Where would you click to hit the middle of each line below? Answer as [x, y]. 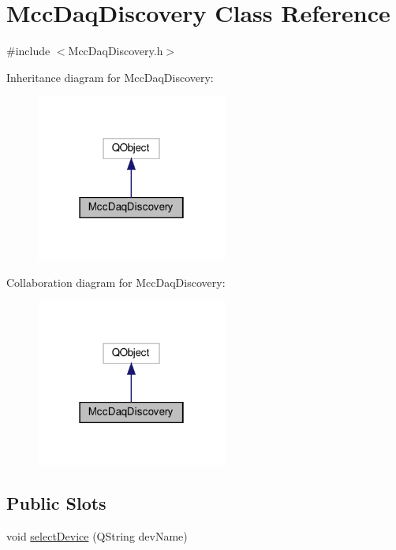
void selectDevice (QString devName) [97, 536]
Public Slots [56, 503]
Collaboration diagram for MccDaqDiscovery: [116, 282]
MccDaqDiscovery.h [116, 51]
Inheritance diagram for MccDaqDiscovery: [110, 77]
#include [28, 51]
